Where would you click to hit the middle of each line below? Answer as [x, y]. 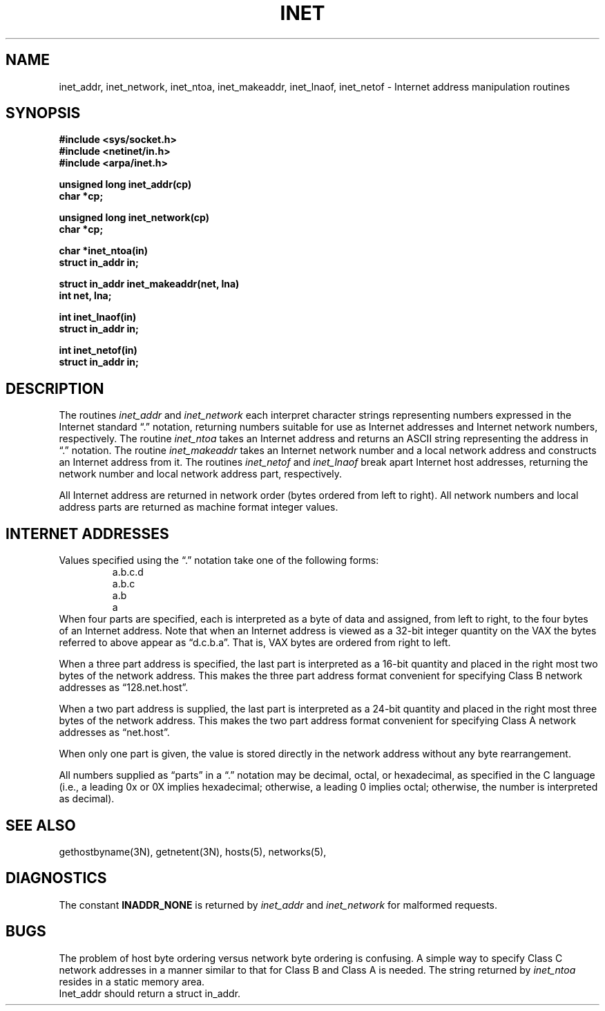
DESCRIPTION [55, 388]
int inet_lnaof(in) [98, 317]
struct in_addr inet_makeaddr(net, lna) [149, 284]
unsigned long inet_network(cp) [134, 218]
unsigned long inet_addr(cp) [125, 185]
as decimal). [87, 799]
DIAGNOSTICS [56, 878]
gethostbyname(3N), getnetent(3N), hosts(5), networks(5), [193, 851]
